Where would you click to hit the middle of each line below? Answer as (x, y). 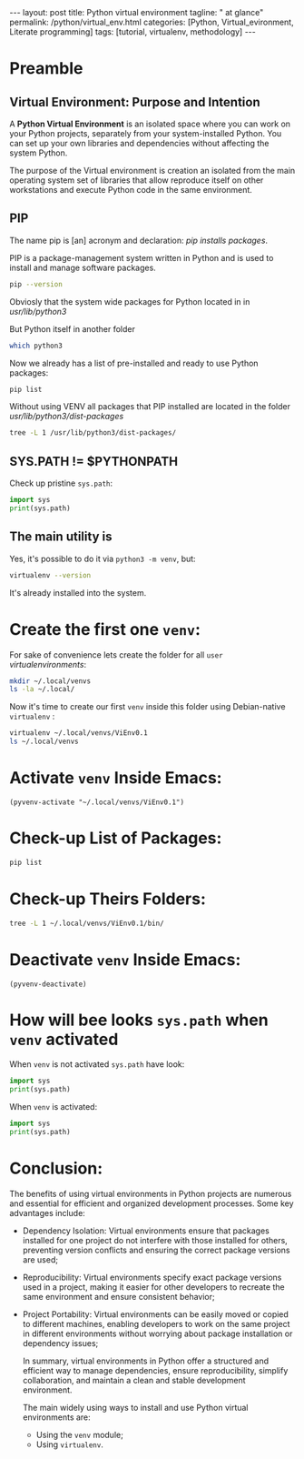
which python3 (36, 346)
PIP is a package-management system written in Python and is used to (142, 257)
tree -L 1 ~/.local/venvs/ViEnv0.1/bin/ (87, 923)
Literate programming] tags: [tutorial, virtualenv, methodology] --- (132, 32)
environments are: (56, 1417)
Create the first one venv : (105, 629)
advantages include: (48, 1212)
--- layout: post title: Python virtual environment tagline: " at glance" (137, 12)
